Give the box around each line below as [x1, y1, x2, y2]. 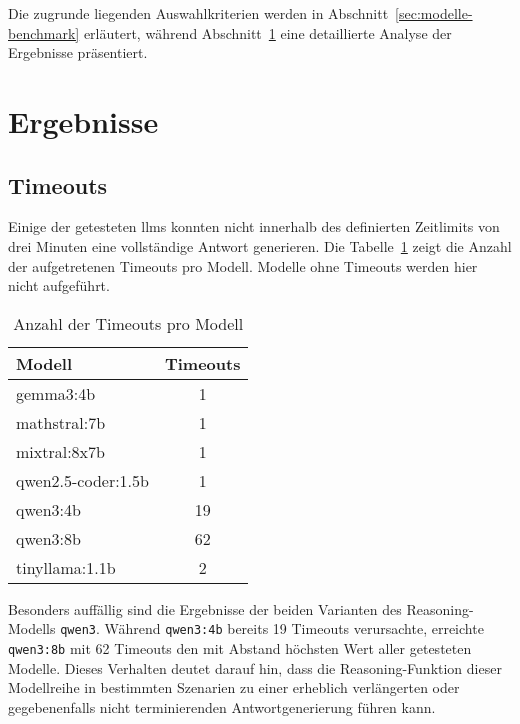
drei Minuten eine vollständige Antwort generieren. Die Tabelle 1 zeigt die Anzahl [8, 235, 512, 256]
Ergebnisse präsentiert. [8, 42, 148, 63]
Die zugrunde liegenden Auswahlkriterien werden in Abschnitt [8, 3, 389, 23]
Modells [8, 618, 56, 639]
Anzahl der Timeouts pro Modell [13, 311, 244, 335]
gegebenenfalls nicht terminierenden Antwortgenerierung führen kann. [8, 696, 436, 717]
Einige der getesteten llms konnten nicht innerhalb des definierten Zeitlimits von [8, 216, 500, 237]
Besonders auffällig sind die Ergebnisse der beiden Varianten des [8, 598, 402, 619]
